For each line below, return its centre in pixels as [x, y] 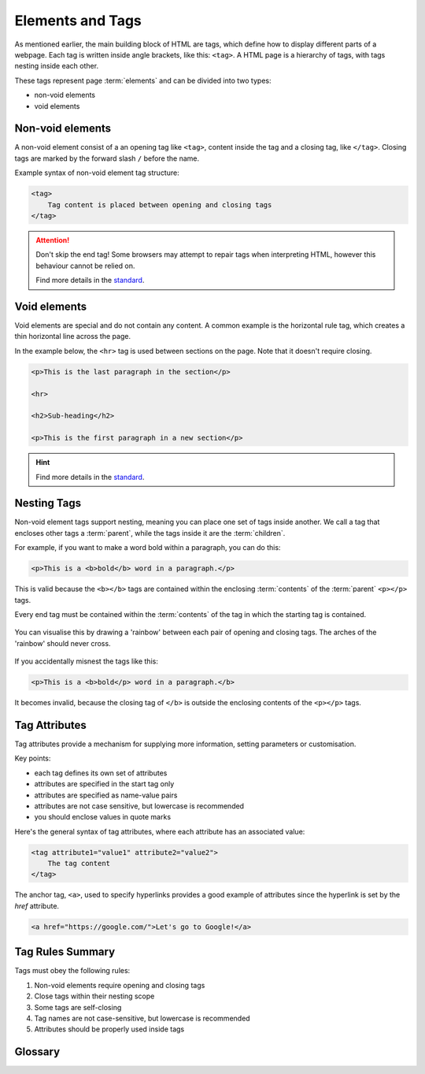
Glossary [37, 1052]
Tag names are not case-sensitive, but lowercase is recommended [142, 1018]
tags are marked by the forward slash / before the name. [107, 158]
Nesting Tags [48, 503]
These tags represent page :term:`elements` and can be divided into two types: [143, 80]
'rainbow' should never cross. [63, 643]
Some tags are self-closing [78, 1007]
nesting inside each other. [56, 66]
